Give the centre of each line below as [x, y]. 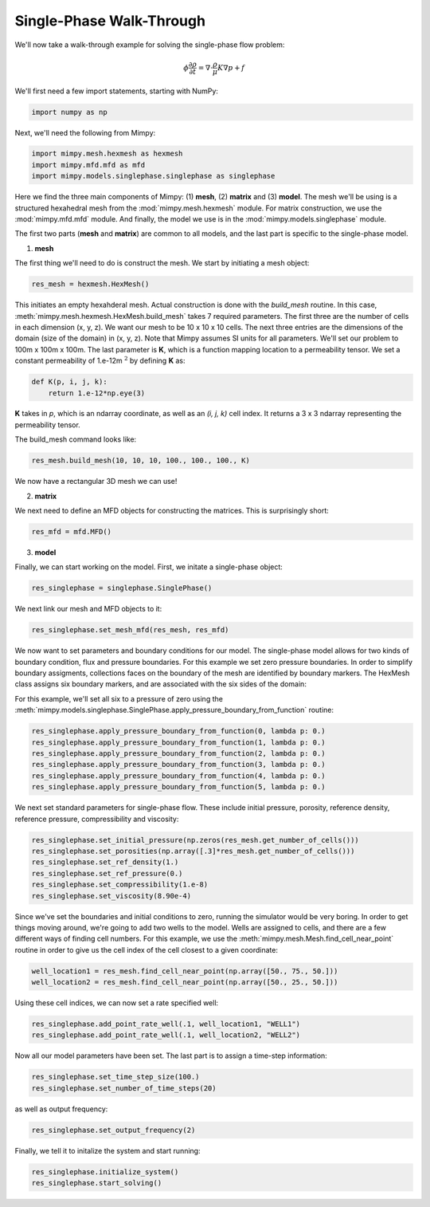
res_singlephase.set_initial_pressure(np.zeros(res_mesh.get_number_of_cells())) [195, 840]
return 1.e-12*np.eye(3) [97, 393]
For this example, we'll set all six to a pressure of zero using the [119, 698]
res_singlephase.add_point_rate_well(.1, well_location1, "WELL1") [166, 1024]
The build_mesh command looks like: [76, 439]
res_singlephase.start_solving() [97, 1183]
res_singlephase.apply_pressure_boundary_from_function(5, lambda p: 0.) [178, 787]
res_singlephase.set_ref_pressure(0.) [107, 873]
